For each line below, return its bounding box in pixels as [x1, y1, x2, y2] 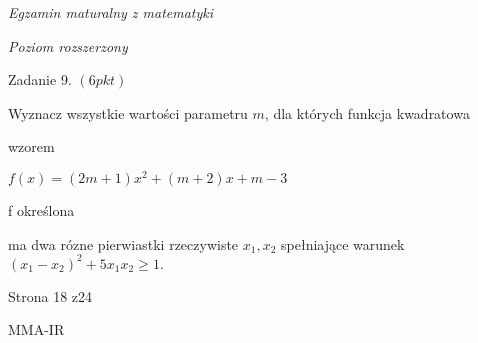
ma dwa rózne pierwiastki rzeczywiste [8, 233, 239, 254]
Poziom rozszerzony [8, 35, 128, 56]
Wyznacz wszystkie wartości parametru [8, 102, 248, 123]
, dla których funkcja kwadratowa [264, 102, 470, 123]
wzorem [8, 136, 55, 157]
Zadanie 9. [8, 69, 72, 90]
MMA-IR [8, 319, 65, 340]
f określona [8, 200, 75, 221]
